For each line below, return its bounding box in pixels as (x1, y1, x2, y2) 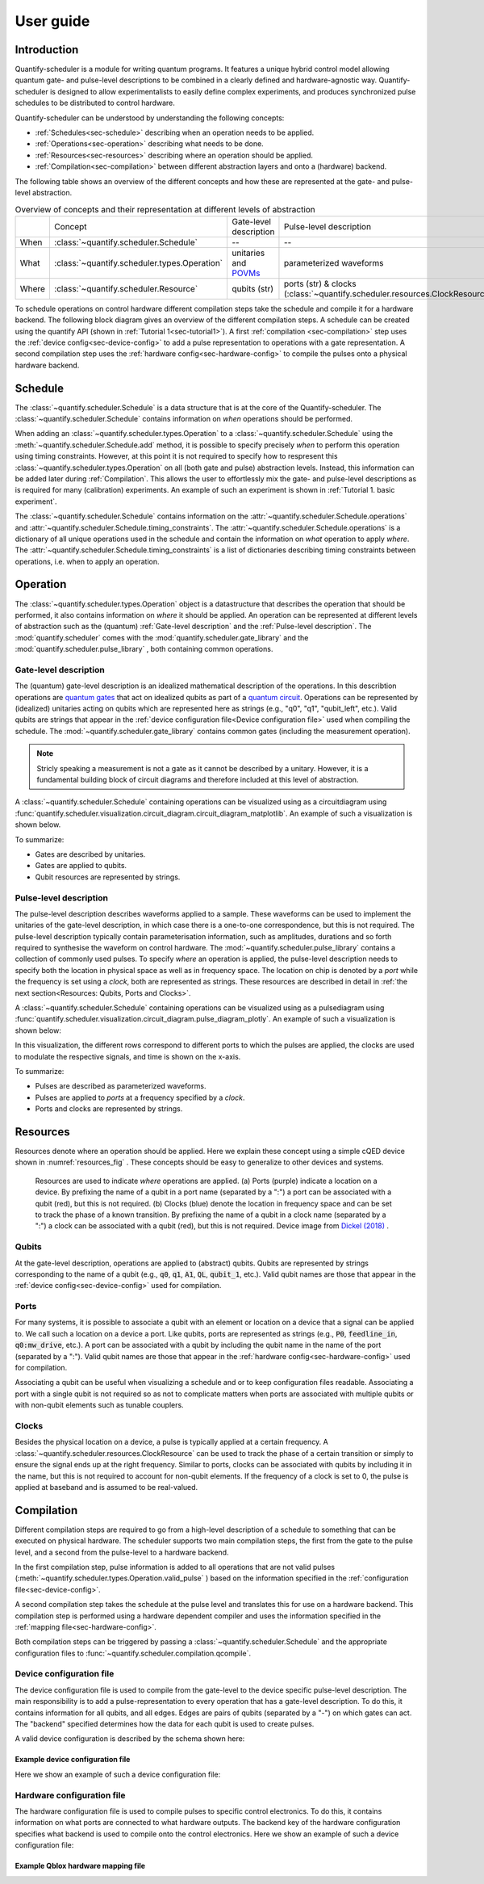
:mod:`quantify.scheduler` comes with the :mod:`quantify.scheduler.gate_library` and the (15, 632, 309, 642)
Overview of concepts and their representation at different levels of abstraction (15, 204, 316, 215)
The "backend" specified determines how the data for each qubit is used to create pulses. (15, 1719, 315, 1729)
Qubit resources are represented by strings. (35, 872, 181, 882)
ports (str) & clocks (283, 278, 357, 289)
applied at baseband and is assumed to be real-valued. (15, 1482, 198, 1492)
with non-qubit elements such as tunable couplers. (15, 1400, 185, 1410)
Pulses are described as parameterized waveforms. (35, 1081, 207, 1091)
